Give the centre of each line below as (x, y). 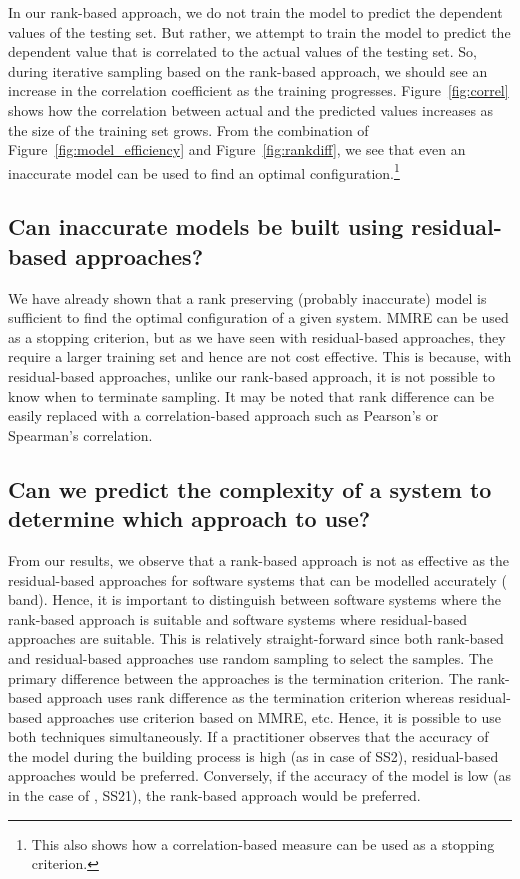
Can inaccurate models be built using (206, 226)
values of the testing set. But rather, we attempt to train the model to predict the (259, 31)
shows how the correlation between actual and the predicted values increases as (251, 109)
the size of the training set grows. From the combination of (188, 129)
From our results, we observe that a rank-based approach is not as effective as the (259, 559)
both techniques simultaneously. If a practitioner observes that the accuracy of (248, 736)
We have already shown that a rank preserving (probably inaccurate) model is (247, 297)
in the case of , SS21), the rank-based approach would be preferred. (214, 795)
